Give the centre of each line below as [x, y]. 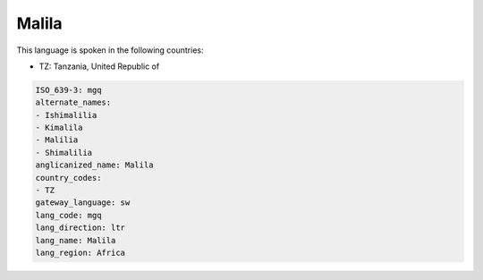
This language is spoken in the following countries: [110, 50]
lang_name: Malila [76, 240]
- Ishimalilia [66, 115]
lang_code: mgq [68, 215]
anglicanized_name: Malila [94, 165]
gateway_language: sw [83, 203]
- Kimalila [59, 128]
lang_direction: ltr [80, 228]
